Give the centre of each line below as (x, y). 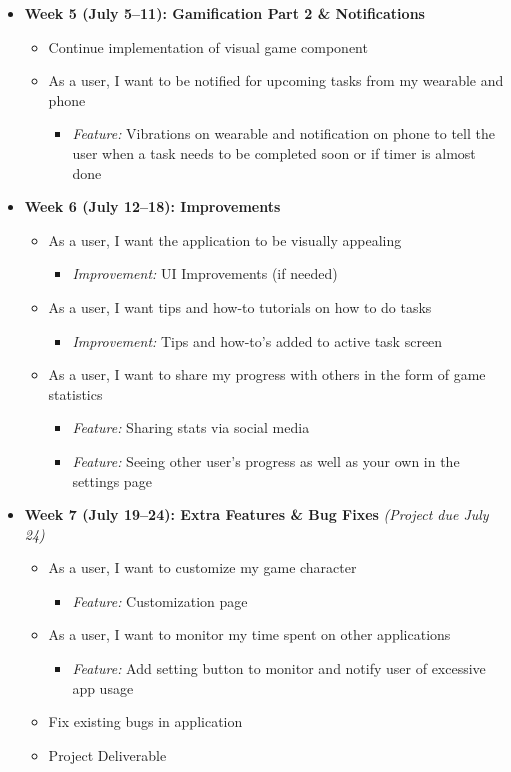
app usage (103, 687)
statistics (75, 393)
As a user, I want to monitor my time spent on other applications (249, 634)
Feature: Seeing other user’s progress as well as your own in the (266, 460)
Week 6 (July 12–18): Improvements (152, 206)
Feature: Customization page (160, 600)
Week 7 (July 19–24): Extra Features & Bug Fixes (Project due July (256, 514)
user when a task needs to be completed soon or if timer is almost (274, 152)
